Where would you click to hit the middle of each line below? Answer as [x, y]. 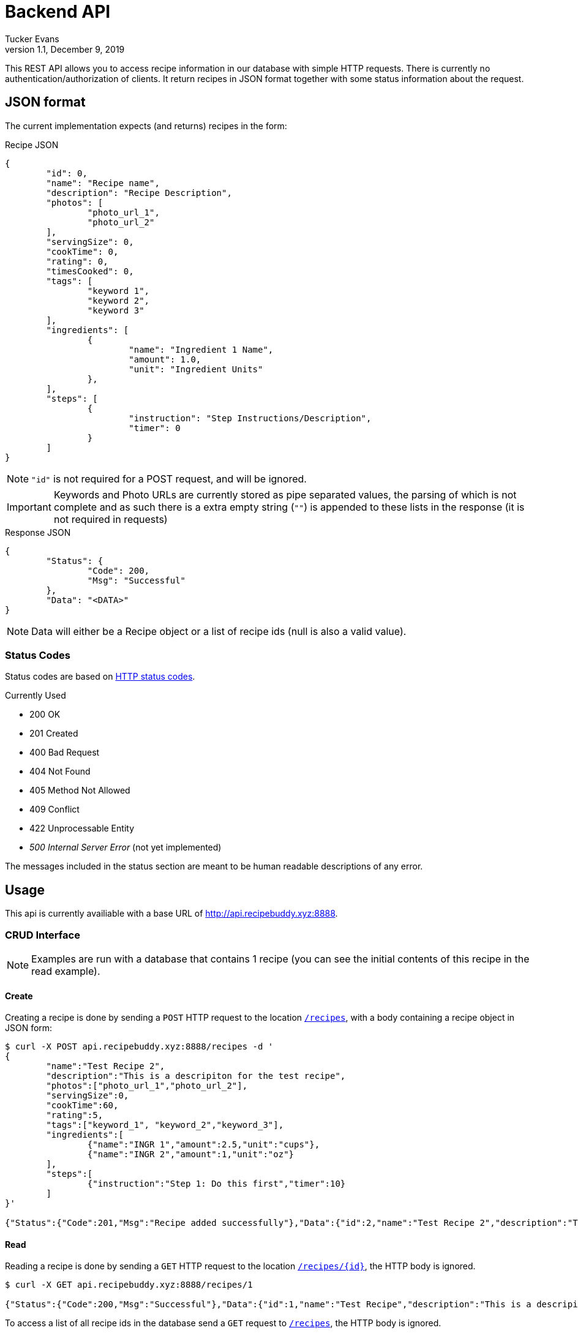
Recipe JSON [32, 145]
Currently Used [36, 696]
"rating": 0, [77, 261]
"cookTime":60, [82, 1106]
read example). [66, 971]
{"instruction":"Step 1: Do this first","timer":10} [216, 1184]
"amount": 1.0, [165, 359]
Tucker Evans [32, 39]
